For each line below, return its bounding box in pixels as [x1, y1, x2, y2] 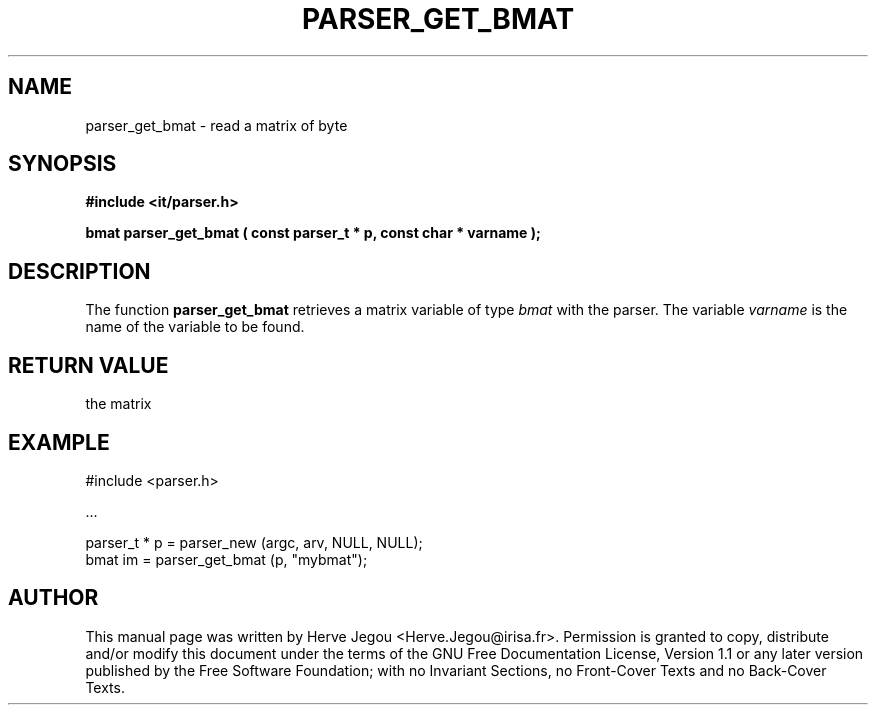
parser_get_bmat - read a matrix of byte [85, 116, 348, 134]
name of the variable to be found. [85, 318, 305, 336]
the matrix [85, 395, 152, 413]
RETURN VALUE [8, 352, 169, 378]
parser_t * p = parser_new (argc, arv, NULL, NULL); [85, 533, 423, 551]
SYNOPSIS [8, 151, 117, 177]
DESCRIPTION [8, 258, 151, 284]
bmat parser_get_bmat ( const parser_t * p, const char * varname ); [85, 224, 541, 242]
